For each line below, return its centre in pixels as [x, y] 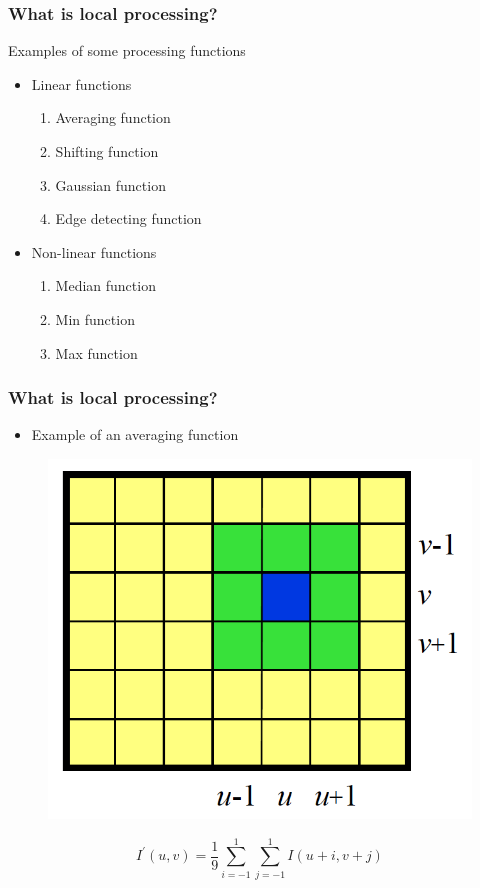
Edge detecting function [128, 218]
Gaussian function [110, 184]
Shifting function [107, 151]
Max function [96, 352]
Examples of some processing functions [127, 50]
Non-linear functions [94, 251]
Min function [95, 318]
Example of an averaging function [135, 434]
